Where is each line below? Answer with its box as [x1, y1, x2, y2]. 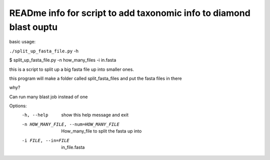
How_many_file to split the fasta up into [61, 128, 142, 134]
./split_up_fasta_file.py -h [9, 48, 78, 54]
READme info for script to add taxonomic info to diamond [9, 7, 251, 18]
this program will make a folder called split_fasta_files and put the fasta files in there [9, 75, 182, 81]
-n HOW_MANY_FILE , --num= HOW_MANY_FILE [21, 121, 119, 127]
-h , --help [21, 112, 48, 118]
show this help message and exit [61, 112, 128, 118]
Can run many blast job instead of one [9, 94, 88, 100]
